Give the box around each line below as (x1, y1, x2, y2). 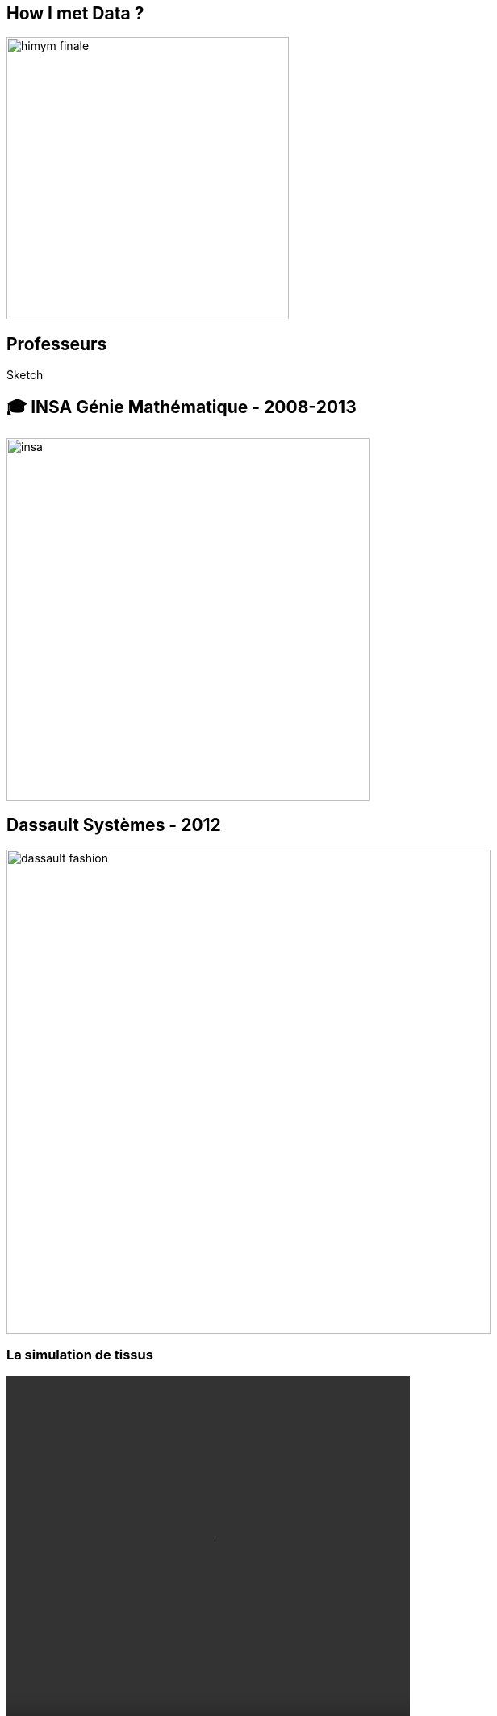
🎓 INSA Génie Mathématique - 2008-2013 (6, 397, 357, 418)
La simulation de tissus (6, 1346, 153, 1363)
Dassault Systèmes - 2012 (6, 815, 221, 836)
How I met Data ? (6, 2, 144, 23)
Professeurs (6, 333, 107, 354)
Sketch (6, 368, 44, 382)
